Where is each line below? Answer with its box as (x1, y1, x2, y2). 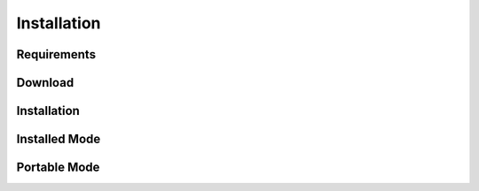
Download (16, 75, 75, 90)
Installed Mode (16, 132, 101, 147)
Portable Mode (16, 160, 100, 175)
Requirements (16, 47, 97, 62)
